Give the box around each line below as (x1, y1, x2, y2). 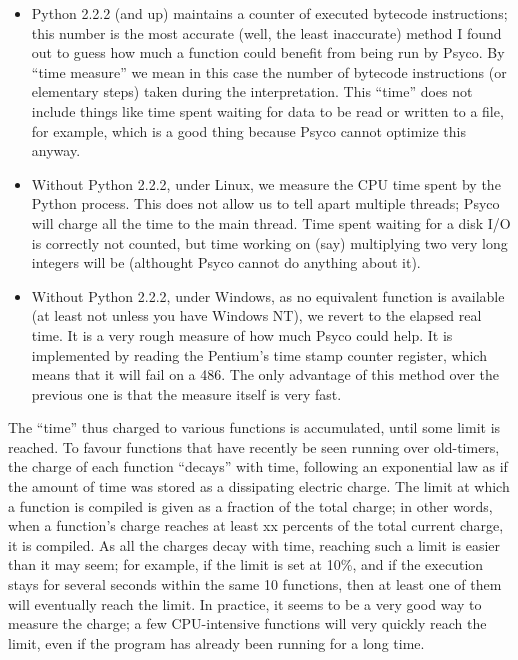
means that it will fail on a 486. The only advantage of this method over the (31, 364, 500, 385)
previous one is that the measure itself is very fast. (31, 383, 342, 404)
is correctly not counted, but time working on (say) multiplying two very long (31, 232, 508, 253)
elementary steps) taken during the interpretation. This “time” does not (31, 81, 473, 102)
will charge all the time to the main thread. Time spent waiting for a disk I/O (31, 212, 511, 233)
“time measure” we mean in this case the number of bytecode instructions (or (31, 61, 507, 82)
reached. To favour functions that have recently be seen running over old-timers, (8, 436, 500, 457)
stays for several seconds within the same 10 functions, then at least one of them (8, 574, 502, 595)
